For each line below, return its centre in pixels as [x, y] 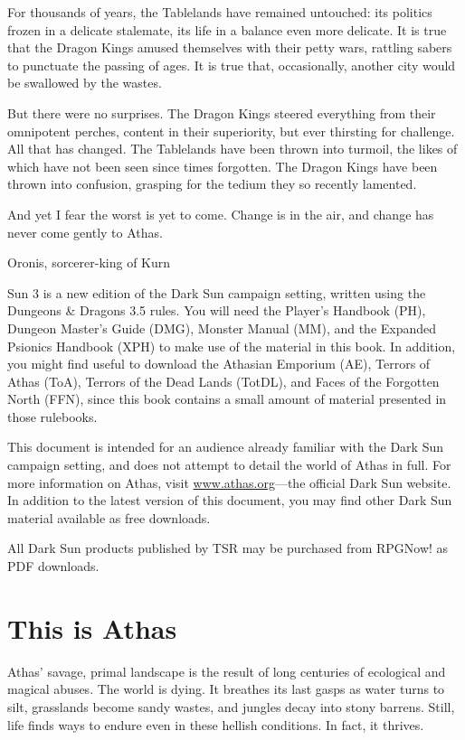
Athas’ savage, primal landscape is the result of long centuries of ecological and [227, 671]
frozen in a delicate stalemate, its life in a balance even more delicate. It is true [227, 29]
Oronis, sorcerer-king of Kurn [89, 262]
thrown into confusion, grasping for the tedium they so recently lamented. [212, 184]
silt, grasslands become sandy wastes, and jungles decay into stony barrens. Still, [231, 706]
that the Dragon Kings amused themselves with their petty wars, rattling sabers [230, 47]
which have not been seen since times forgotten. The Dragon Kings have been [223, 166]
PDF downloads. [53, 566]
